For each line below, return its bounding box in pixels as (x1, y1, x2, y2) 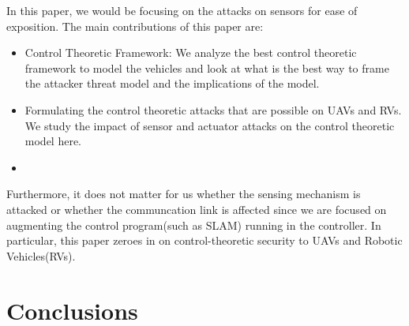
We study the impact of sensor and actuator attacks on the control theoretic (24, 117, 395, 133)
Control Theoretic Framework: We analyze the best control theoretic (24, 44, 357, 61)
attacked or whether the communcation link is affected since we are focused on (6, 200, 387, 217)
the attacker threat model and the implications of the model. (24, 75, 320, 92)
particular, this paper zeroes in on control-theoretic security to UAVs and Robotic (6, 232, 403, 249)
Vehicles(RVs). (6, 247, 76, 264)
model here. (24, 133, 82, 149)
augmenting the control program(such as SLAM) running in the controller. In (6, 216, 381, 233)
